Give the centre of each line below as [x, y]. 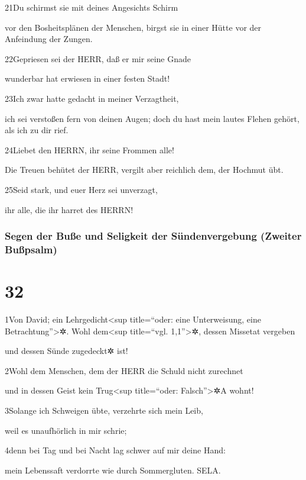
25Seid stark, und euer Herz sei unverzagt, [81, 189]
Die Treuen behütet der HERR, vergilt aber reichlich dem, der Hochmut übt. [144, 170]
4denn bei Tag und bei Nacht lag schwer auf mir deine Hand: [115, 450]
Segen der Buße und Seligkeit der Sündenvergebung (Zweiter [153, 236]
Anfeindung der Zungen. [49, 39]
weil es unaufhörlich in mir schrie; [66, 430]
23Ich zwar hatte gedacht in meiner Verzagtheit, [92, 98]
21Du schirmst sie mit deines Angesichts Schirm [92, 7]
